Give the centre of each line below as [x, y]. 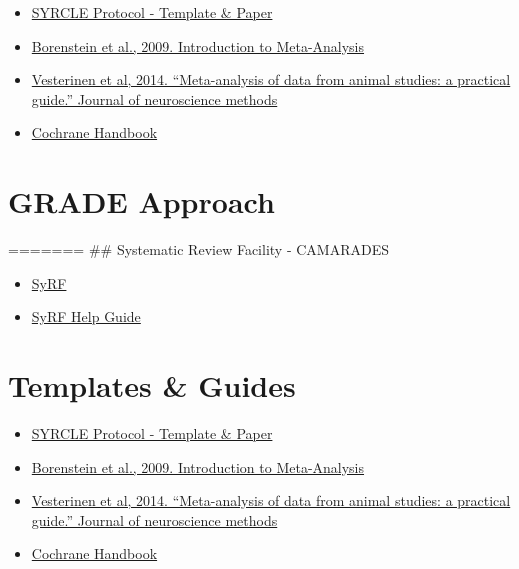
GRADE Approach [141, 201]
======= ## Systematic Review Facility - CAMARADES [198, 249]
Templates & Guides [152, 385]
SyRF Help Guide [86, 316]
